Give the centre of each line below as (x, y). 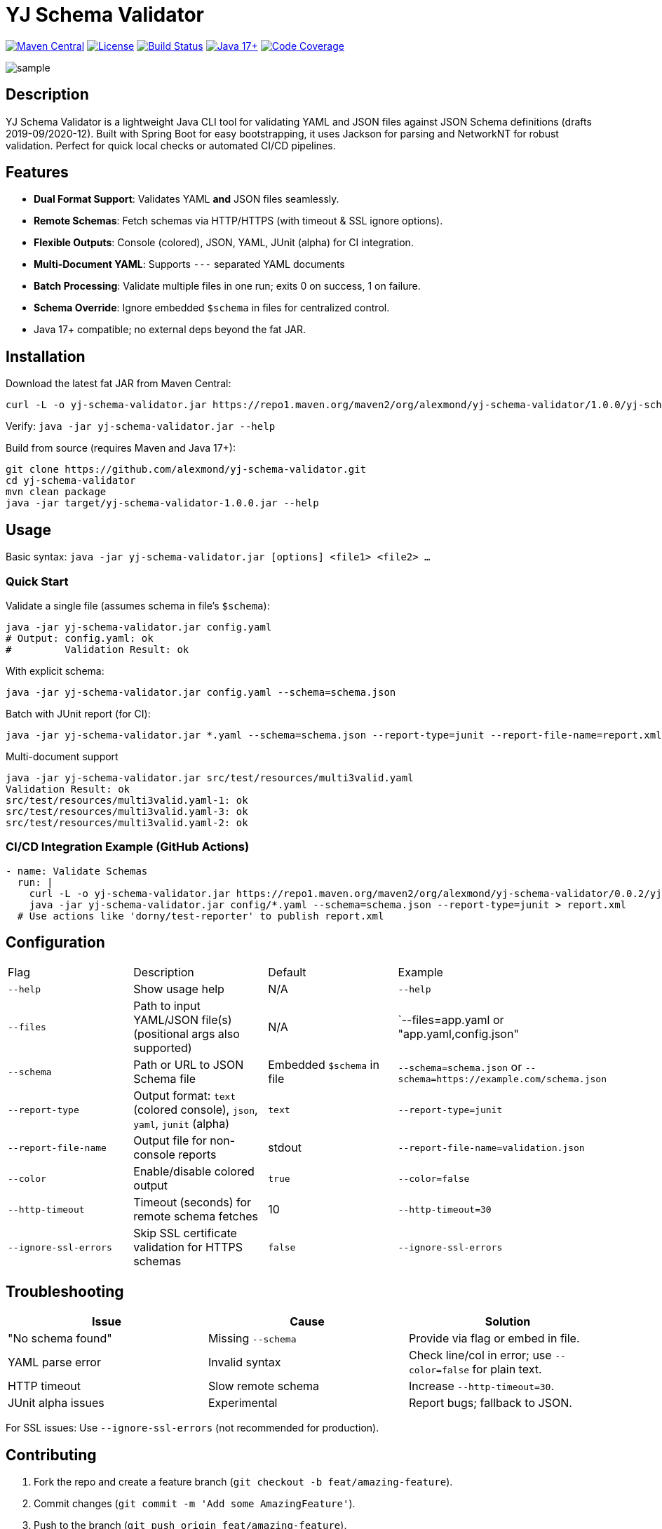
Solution (508, 1322)
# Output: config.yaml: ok (80, 638)
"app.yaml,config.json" (458, 1034)
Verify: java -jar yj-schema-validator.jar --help (141, 426)
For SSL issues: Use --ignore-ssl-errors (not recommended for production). (192, 1428)
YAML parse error (54, 1362)
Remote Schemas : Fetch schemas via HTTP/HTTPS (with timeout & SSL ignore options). (238, 221)
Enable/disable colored (194, 1172)
